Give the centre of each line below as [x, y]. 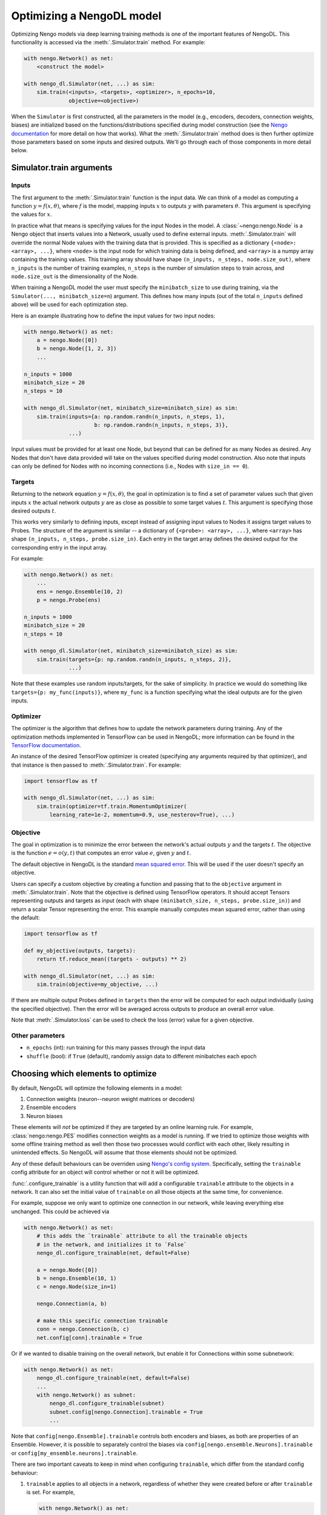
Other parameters [38, 1035]
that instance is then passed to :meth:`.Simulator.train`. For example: [96, 765]
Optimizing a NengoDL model [86, 16]
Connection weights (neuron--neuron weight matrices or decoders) [111, 1099]
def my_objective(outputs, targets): [80, 951]
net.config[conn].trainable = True [89, 1337]
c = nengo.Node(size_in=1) [77, 1287]
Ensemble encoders [51, 1107]
